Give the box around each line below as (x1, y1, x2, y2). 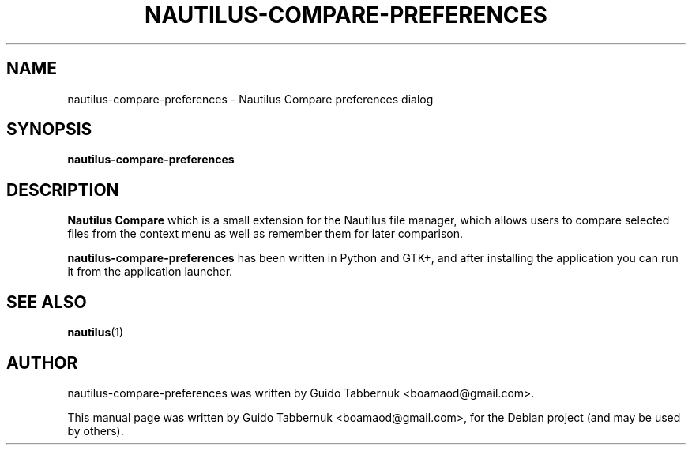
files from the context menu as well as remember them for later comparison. (67, 227, 463, 241)
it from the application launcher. (67, 265, 233, 279)
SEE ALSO (6, 291, 87, 312)
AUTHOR (6, 352, 78, 373)
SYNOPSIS (6, 119, 92, 140)
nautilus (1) (67, 325, 124, 340)
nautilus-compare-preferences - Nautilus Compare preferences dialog (67, 92, 434, 106)
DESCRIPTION (6, 179, 119, 200)
